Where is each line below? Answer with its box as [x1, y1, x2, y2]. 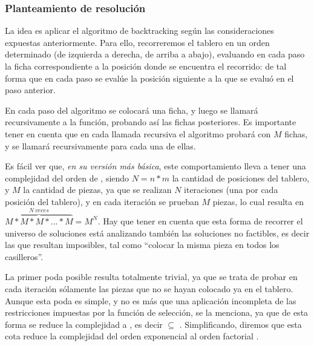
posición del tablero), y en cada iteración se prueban [5, 195, 199, 207]
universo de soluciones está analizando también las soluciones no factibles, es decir [5, 226, 310, 239]
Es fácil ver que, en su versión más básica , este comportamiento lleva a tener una [5, 160, 306, 172]
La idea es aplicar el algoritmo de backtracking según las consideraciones [5, 24, 274, 37]
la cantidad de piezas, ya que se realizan [23, 183, 172, 196]
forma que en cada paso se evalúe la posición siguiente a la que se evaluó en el [5, 71, 294, 84]
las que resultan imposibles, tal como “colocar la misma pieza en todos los [5, 238, 280, 251]
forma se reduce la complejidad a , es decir [5, 318, 163, 330]
